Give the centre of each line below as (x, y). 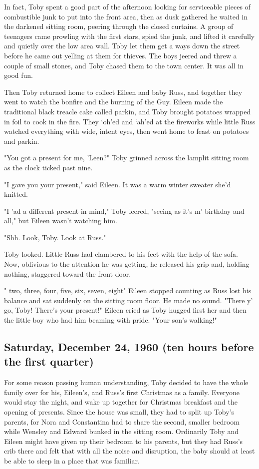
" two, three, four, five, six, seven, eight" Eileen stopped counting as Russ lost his (128, 290)
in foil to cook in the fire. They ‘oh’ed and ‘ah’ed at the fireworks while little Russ (130, 121)
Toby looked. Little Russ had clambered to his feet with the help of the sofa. (121, 254)
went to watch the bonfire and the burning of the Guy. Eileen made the (114, 102)
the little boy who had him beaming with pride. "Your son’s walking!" (111, 320)
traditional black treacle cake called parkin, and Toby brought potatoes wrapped (128, 111)
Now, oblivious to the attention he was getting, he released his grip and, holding (127, 264)
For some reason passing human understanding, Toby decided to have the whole (126, 382)
